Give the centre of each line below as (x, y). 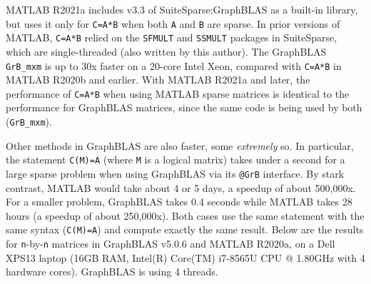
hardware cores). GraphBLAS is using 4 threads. (112, 272)
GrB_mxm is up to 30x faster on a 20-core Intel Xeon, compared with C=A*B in (174, 65)
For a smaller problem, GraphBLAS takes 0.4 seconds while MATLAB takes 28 (179, 202)
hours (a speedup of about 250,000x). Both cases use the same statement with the (185, 215)
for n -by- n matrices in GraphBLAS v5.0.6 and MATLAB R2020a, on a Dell (171, 243)
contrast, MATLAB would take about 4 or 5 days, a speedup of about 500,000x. (181, 187)
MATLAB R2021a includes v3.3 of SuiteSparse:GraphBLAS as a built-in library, (182, 9)
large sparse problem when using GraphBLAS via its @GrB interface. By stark (175, 173)
